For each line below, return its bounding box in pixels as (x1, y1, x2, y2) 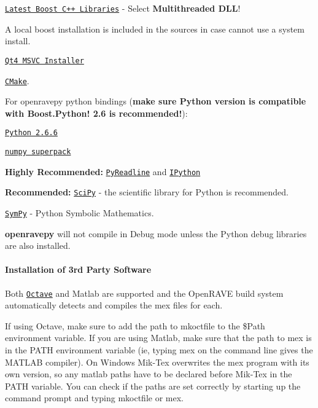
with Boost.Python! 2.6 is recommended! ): (5, 106, 188, 119)
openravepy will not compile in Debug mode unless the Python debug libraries (5, 227, 307, 240)
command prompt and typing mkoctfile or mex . (5, 391, 184, 404)
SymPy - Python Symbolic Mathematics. (5, 206, 154, 219)
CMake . (5, 74, 29, 87)
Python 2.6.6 (5, 128, 58, 138)
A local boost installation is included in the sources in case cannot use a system (5, 22, 304, 35)
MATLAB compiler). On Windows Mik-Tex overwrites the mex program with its (5, 355, 309, 368)
